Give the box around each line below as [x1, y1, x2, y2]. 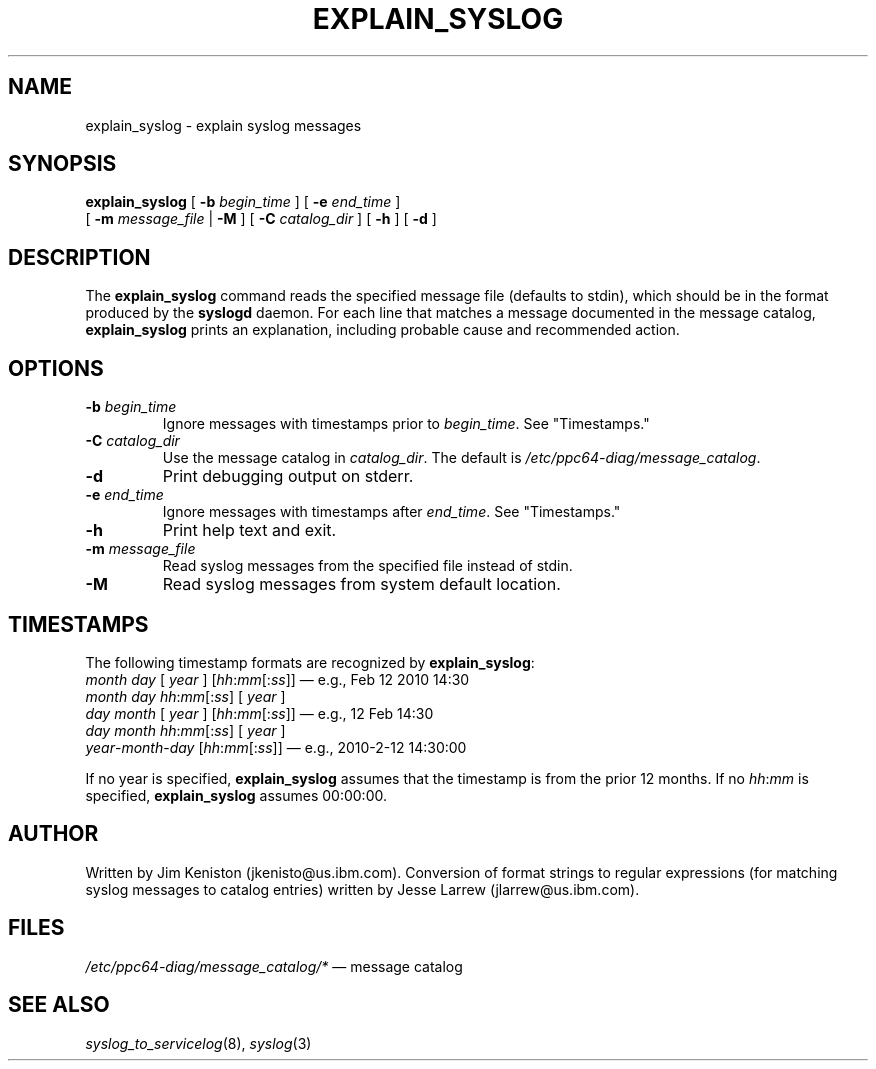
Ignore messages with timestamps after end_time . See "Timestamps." [162, 503, 621, 521]
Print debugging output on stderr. [162, 466, 414, 487]
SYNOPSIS [8, 151, 117, 177]
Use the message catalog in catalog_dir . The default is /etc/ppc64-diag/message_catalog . [162, 449, 761, 467]
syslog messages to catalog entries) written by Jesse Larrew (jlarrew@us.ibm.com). [85, 880, 640, 898]
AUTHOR [8, 821, 99, 847]
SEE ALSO [8, 992, 110, 1018]
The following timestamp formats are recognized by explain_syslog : [85, 653, 535, 671]
